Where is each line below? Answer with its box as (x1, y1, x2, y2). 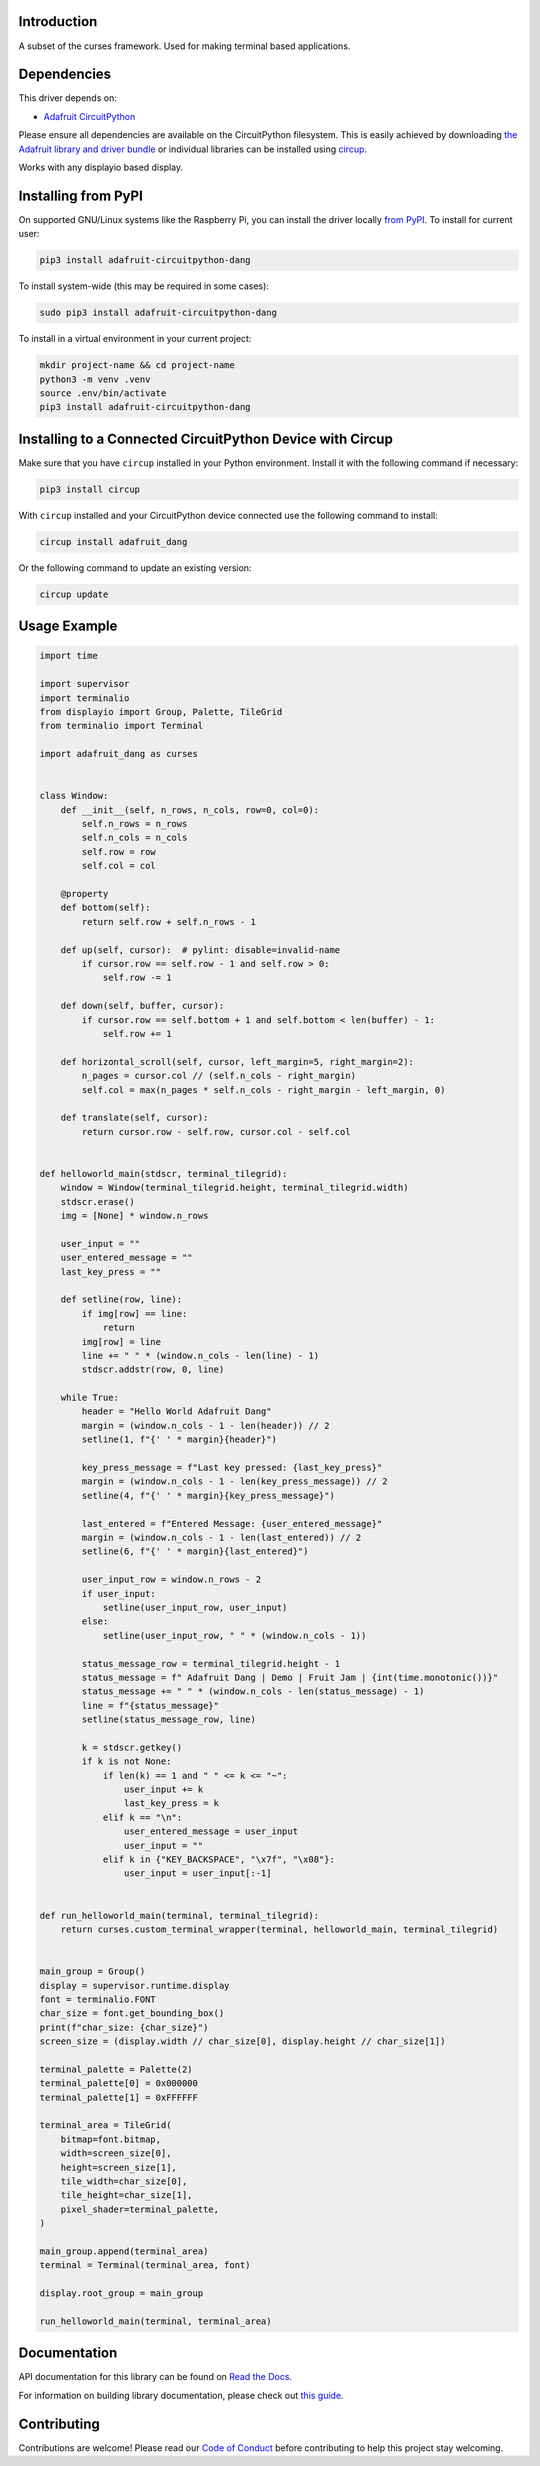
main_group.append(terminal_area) (39, 2245, 209, 2257)
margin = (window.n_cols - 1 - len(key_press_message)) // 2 (81, 1476, 388, 1487)
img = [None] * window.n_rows (60, 1210, 209, 1222)
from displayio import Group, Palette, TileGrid (39, 706, 283, 717)
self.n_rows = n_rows (81, 818, 188, 830)
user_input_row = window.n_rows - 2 (81, 1574, 262, 1585)
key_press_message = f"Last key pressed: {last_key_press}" (81, 1462, 383, 1474)
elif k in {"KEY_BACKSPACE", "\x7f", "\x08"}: (102, 1853, 335, 1865)
